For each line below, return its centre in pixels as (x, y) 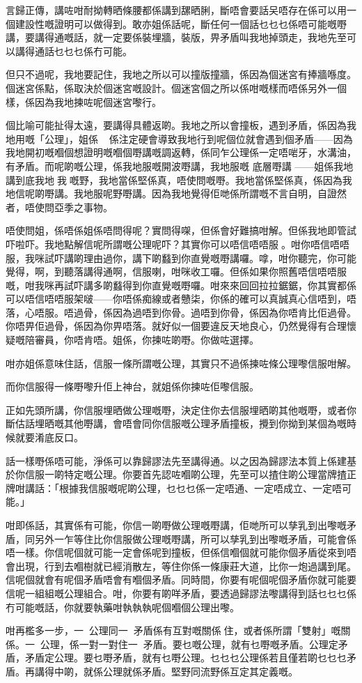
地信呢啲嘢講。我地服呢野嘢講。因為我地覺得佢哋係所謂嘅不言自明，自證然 (176, 193)
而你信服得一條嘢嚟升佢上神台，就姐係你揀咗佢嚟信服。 (132, 386)
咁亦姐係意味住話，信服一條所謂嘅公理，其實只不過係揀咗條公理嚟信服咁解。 (181, 363)
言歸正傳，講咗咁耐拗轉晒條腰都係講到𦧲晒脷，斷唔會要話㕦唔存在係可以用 (176, 10)
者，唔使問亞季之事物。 (59, 207)
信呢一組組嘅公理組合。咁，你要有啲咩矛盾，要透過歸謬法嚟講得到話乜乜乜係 (181, 593)
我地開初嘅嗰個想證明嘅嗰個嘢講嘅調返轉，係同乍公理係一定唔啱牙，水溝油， (181, 152)
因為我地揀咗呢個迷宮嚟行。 (98, 101)
